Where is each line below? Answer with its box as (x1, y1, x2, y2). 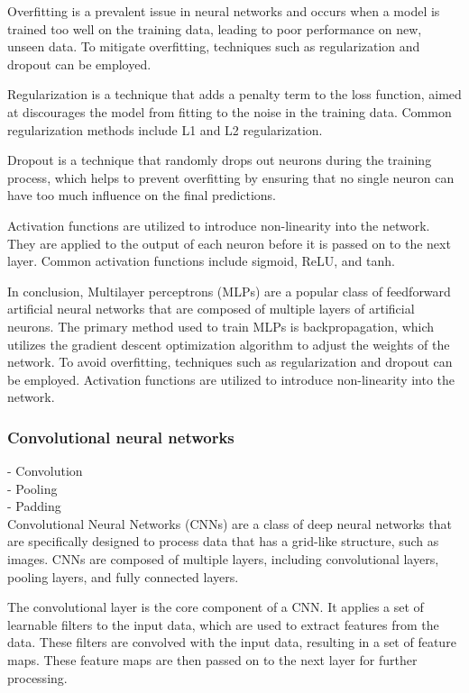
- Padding (7, 497, 61, 515)
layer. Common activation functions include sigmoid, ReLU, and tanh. (7, 251, 395, 270)
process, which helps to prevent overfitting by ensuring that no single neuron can (7, 168, 455, 187)
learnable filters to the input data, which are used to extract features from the (7, 615, 439, 634)
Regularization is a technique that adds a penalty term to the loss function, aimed (7, 85, 462, 104)
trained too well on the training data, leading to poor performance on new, (7, 19, 422, 38)
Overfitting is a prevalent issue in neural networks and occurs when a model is (7, 2, 440, 20)
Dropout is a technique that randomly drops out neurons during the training (7, 150, 432, 169)
